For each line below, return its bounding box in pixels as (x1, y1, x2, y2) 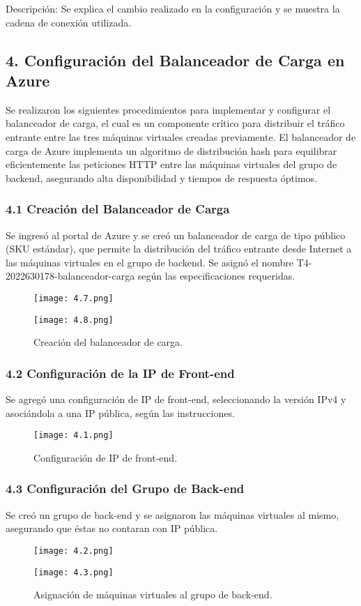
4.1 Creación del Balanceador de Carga (6, 200, 230, 218)
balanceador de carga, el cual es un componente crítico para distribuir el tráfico (6, 116, 345, 130)
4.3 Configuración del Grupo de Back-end (6, 480, 245, 497)
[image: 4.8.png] (33, 315, 114, 325)
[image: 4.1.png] (33, 430, 114, 441)
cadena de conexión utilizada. (6, 15, 132, 29)
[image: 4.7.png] (33, 293, 114, 303)
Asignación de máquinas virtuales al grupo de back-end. (33, 587, 272, 602)
